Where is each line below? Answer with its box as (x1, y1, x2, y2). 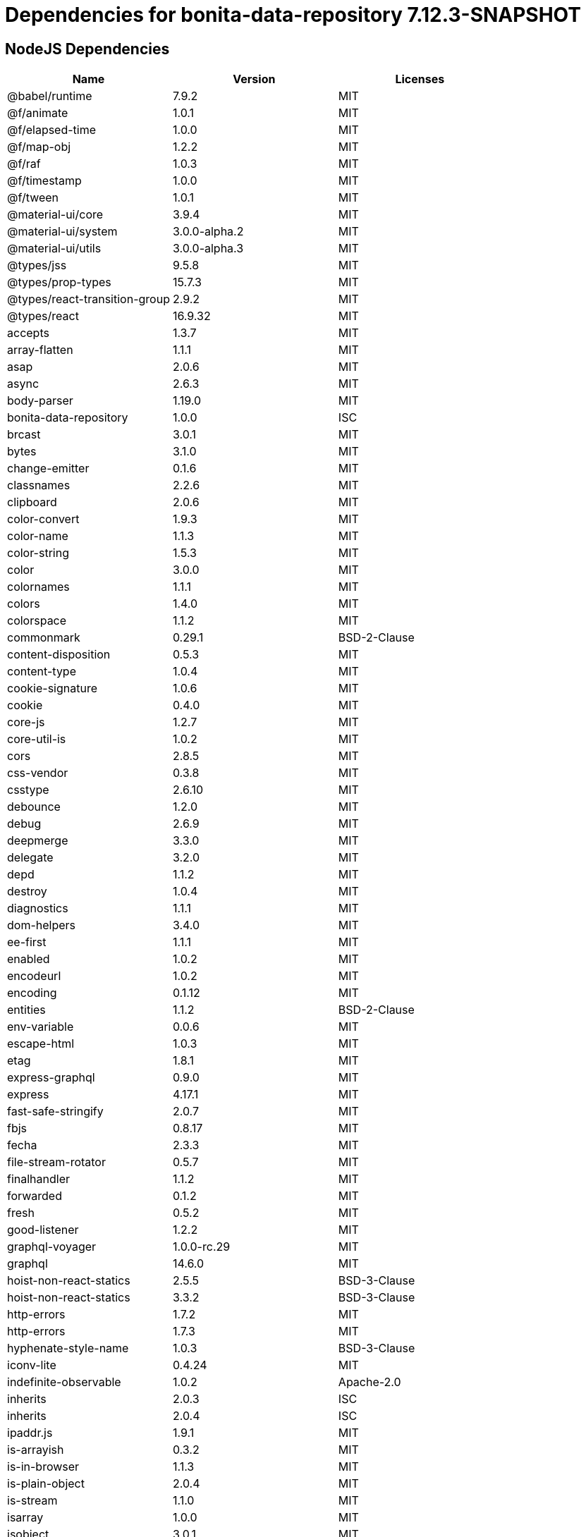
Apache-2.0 (338, 1375, 401, 1390)
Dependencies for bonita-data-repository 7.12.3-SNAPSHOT (5, 3, 581, 27)
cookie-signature (7, 681, 98, 696)
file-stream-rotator (7, 1155, 106, 1170)
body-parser (7, 393, 73, 408)
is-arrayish (7, 1443, 64, 1457)
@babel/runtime (7, 89, 92, 104)
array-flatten (7, 343, 73, 357)
